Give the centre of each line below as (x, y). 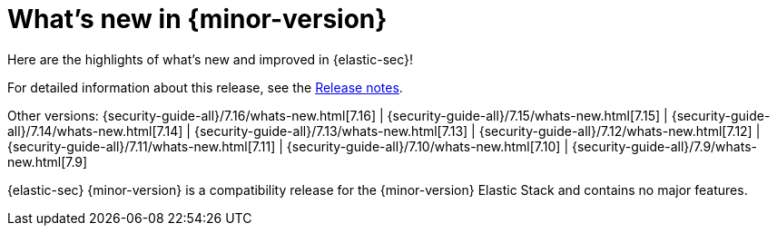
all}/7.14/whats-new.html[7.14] (95, 131)
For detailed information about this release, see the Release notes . (205, 87)
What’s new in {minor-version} (197, 19)
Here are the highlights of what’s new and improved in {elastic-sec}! (211, 59)
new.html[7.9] (48, 161)
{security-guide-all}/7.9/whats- (664, 146)
